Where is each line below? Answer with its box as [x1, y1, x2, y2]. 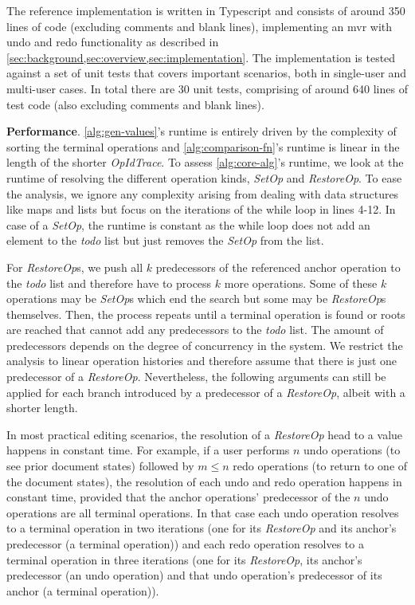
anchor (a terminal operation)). [6, 582, 159, 599]
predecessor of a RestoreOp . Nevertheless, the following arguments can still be [6, 368, 386, 385]
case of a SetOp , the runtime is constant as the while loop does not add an [6, 216, 370, 233]
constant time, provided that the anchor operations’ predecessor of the [6, 489, 350, 505]
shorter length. [6, 399, 78, 416]
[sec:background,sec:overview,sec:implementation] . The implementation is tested [6, 49, 396, 65]
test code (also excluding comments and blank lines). [6, 96, 264, 112]
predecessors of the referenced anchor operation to [155, 258, 401, 275]
